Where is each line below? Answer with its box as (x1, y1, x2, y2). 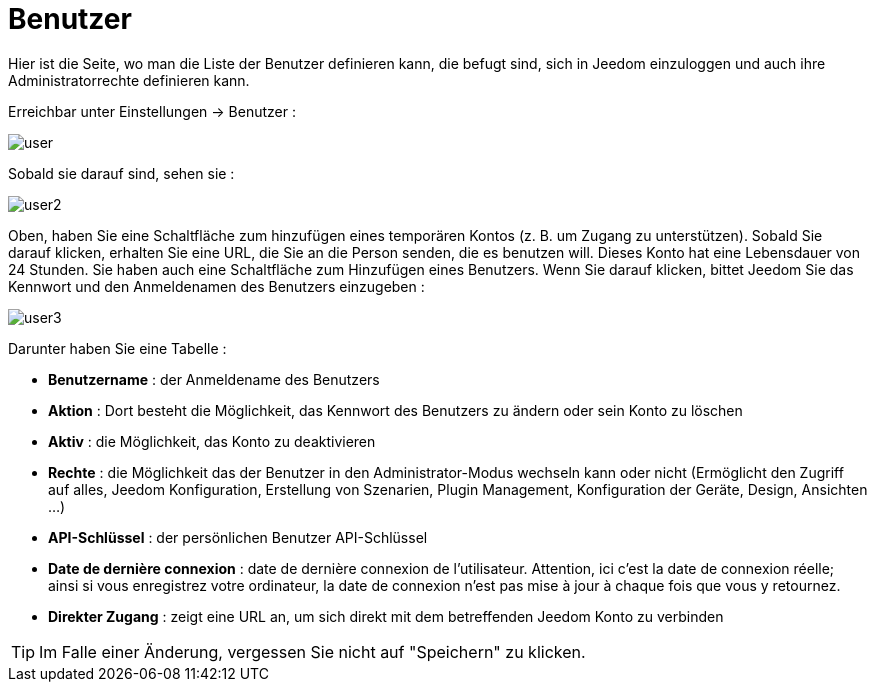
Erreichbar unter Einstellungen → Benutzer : (8, 102, 296, 120)
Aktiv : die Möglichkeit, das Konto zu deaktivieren (48, 432, 376, 450)
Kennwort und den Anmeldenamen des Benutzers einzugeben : (8, 277, 425, 295)
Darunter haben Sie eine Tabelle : (8, 339, 227, 357)
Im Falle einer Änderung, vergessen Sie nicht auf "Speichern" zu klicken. (39, 641, 586, 662)
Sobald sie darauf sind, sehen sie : (8, 164, 235, 182)
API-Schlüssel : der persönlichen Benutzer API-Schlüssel (48, 528, 428, 546)
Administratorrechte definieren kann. (8, 71, 250, 89)
